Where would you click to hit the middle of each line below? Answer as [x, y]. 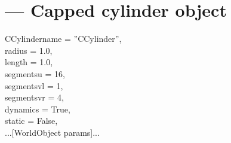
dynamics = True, [38, 109]
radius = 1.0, [29, 50]
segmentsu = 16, [35, 73]
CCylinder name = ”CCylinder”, [63, 39]
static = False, [31, 121]
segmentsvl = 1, [34, 85]
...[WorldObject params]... [52, 132]
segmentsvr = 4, [34, 97]
